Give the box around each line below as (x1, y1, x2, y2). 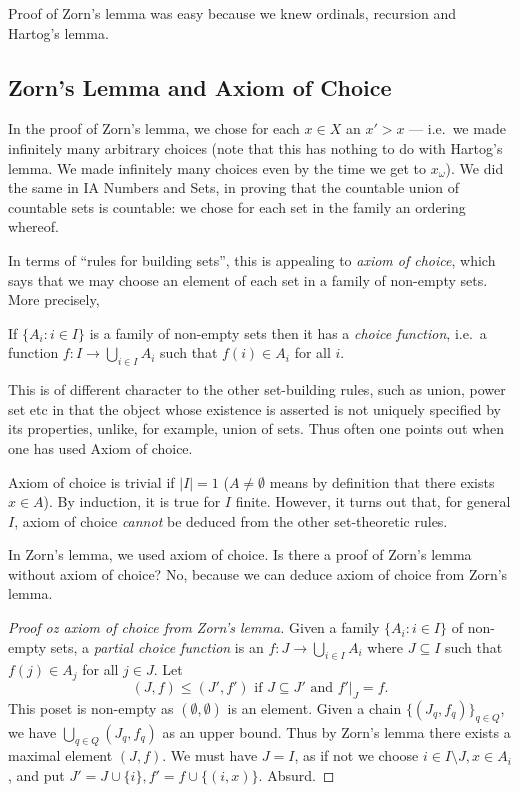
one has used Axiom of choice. (8, 437, 193, 458)
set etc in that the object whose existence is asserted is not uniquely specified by (8, 398, 501, 419)
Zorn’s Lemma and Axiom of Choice (8, 71, 392, 102)
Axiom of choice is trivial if (8, 471, 175, 492)
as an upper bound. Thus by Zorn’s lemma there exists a (162, 721, 511, 742)
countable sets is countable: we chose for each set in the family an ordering (8, 196, 466, 217)
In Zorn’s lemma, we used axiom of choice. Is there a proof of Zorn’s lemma (8, 544, 472, 565)
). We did (445, 157, 504, 178)
